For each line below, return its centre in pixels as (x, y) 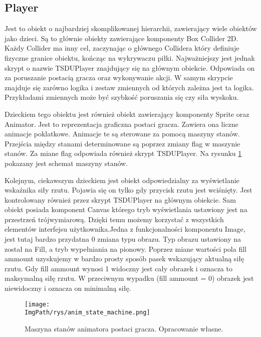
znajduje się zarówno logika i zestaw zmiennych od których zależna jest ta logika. (129, 87)
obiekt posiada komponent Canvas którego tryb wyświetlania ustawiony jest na (126, 209)
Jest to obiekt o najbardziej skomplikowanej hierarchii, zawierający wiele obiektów (131, 28)
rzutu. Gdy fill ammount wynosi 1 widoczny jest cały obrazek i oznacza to (118, 268)
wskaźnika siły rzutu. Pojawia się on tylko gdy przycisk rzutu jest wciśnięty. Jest (128, 190)
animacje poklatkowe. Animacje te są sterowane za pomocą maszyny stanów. (122, 134)
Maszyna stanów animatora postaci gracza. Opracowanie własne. (124, 328)
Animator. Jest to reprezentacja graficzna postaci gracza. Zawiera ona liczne (121, 124)
